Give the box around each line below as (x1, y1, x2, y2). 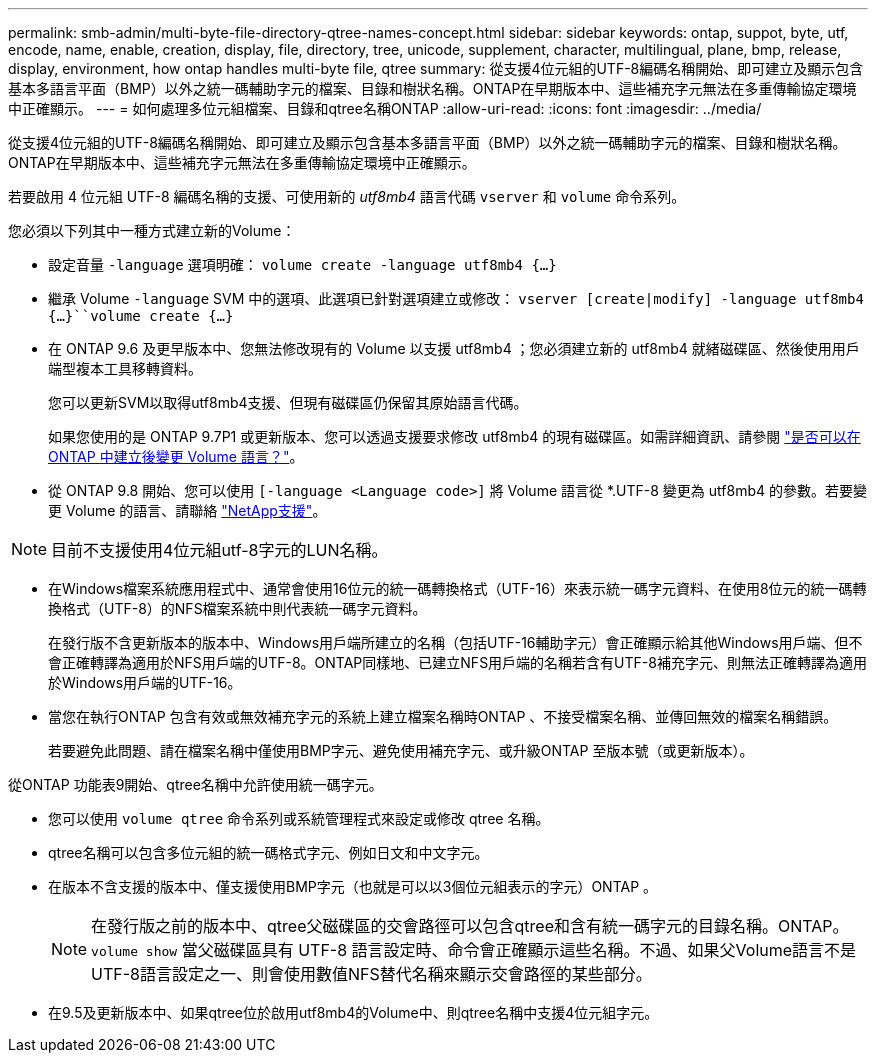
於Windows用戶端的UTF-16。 (48, 674, 242, 691)
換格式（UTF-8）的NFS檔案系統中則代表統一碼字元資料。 (48, 600, 427, 617)
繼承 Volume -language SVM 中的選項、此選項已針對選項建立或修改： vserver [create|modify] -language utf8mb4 (48, 290, 864, 307)
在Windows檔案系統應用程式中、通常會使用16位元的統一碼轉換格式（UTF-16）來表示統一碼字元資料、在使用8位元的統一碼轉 (48, 580, 867, 597)
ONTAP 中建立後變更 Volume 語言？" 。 (48, 448, 304, 465)
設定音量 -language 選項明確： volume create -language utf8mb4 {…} (48, 256, 557, 273)
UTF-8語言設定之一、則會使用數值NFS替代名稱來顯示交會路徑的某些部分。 (91, 964, 652, 984)
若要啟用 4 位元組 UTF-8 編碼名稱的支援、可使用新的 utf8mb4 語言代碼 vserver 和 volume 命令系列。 (8, 188, 686, 205)
